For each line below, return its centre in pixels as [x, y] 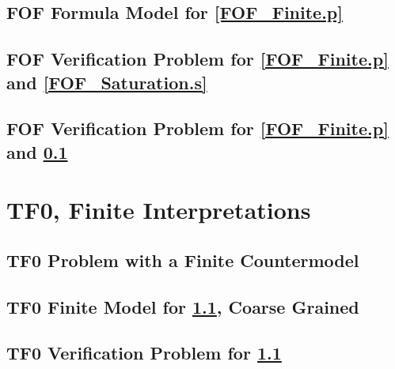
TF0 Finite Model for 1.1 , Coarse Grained [183, 306]
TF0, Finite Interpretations [159, 210]
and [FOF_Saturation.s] [107, 82]
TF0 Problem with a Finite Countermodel [183, 260]
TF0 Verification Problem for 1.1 [144, 353]
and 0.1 [37, 151]
